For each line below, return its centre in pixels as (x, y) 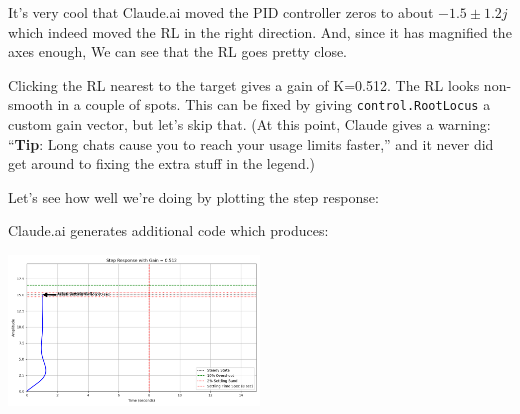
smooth (30, 104)
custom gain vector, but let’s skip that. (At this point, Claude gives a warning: (249, 124)
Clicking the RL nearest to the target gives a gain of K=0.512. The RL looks (244, 84)
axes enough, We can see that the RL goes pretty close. (178, 51)
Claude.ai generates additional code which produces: (168, 230)
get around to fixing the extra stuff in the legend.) (162, 163)
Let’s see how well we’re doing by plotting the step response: (193, 196)
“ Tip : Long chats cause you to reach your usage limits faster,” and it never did (251, 143)
